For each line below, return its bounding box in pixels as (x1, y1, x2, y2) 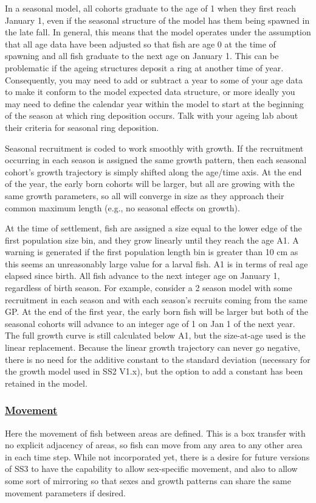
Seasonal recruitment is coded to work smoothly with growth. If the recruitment (5, 141, 304, 154)
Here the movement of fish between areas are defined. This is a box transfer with (5, 426, 306, 439)
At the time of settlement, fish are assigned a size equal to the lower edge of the (5, 222, 302, 234)
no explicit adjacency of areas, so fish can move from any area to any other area (5, 438, 303, 451)
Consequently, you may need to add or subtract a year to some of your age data (5, 73, 303, 86)
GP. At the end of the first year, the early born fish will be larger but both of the (5, 305, 308, 318)
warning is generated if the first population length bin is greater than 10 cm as (5, 245, 298, 258)
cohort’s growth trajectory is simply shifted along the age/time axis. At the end (5, 165, 302, 178)
